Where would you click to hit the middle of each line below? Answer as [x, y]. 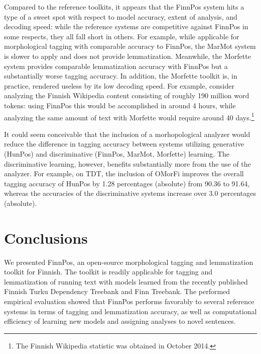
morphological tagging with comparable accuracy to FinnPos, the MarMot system [130, 46]
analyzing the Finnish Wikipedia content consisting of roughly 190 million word [127, 95]
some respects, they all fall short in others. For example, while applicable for [122, 36]
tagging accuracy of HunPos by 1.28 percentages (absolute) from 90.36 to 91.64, [127, 183]
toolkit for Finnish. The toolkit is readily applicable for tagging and [108, 272]
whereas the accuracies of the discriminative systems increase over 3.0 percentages [130, 193]
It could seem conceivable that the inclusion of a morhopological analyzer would [127, 134]
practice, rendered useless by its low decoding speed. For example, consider [119, 85]
